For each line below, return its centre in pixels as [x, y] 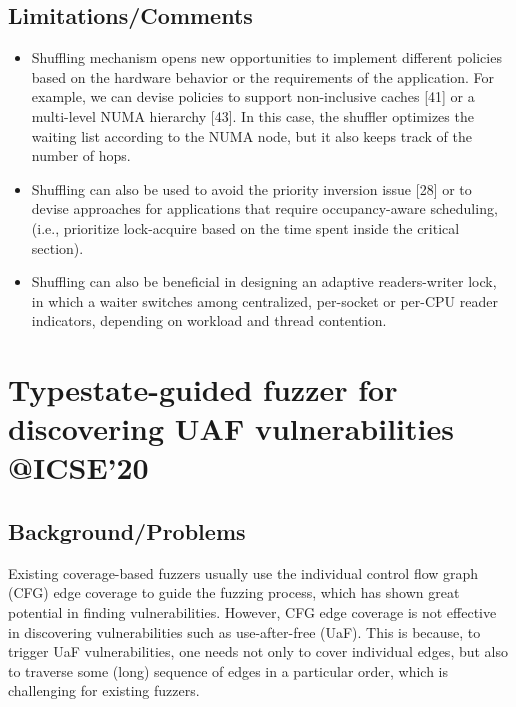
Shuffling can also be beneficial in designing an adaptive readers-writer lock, [264, 281]
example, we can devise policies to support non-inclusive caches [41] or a [253, 96]
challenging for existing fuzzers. [104, 690]
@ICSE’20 [78, 467]
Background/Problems [127, 531]
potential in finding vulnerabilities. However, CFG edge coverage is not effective [252, 612]
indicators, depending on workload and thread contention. [209, 320]
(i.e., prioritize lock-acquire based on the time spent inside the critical [245, 227]
